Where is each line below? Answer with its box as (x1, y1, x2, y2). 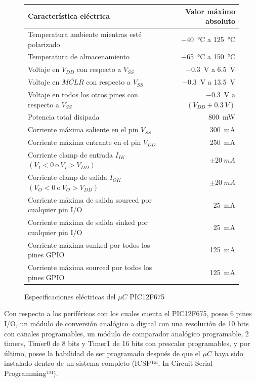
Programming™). (4, 367, 58, 378)
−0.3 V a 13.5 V (182, 77, 235, 87)
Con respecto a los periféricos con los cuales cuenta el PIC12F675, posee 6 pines (4, 308, 252, 319)
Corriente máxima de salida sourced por (28, 194, 152, 205)
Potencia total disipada (28, 111, 100, 122)
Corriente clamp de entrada (28, 149, 113, 160)
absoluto (205, 16, 235, 26)
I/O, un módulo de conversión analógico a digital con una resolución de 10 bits (4, 318, 249, 328)
